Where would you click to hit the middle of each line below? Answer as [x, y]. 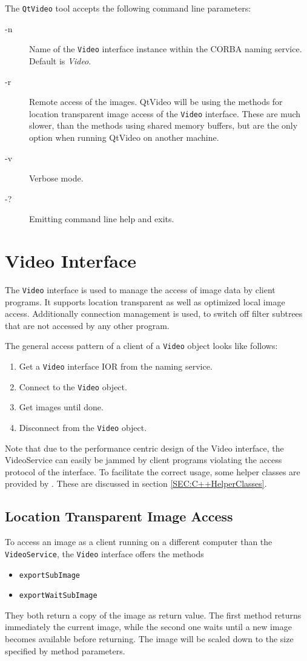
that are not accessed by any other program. [87, 325]
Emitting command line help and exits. [102, 219]
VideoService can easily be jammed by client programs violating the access [144, 460]
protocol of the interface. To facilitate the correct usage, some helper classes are [153, 471]
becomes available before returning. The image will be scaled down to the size [149, 639]
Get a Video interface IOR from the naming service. [116, 366]
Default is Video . [60, 60]
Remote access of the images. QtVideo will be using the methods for [156, 102]
